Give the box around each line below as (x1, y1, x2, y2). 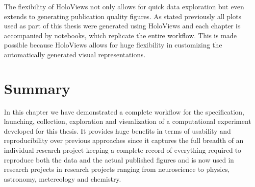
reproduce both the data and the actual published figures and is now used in (4, 154, 234, 164)
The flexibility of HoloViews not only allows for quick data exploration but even (4, 1, 244, 11)
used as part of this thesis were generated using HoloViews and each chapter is (4, 21, 241, 31)
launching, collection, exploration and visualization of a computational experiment (4, 116, 251, 126)
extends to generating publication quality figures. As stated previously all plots (4, 11, 242, 21)
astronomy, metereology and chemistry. (4, 173, 121, 184)
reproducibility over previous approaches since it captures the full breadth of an (4, 135, 244, 145)
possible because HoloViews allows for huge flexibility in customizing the (4, 40, 222, 50)
